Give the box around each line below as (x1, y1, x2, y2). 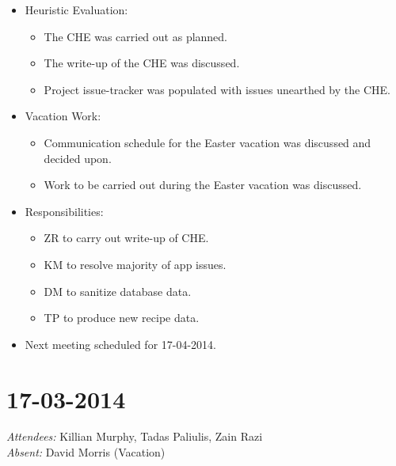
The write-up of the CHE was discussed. (44, 55, 240, 71)
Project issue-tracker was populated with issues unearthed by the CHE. (44, 81, 390, 97)
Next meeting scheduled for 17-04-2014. (25, 335, 217, 352)
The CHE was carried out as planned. (44, 28, 228, 44)
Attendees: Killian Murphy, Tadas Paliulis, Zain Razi (6, 428, 263, 445)
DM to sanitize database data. (44, 282, 192, 299)
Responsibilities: (25, 203, 104, 219)
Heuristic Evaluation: (25, 2, 128, 17)
